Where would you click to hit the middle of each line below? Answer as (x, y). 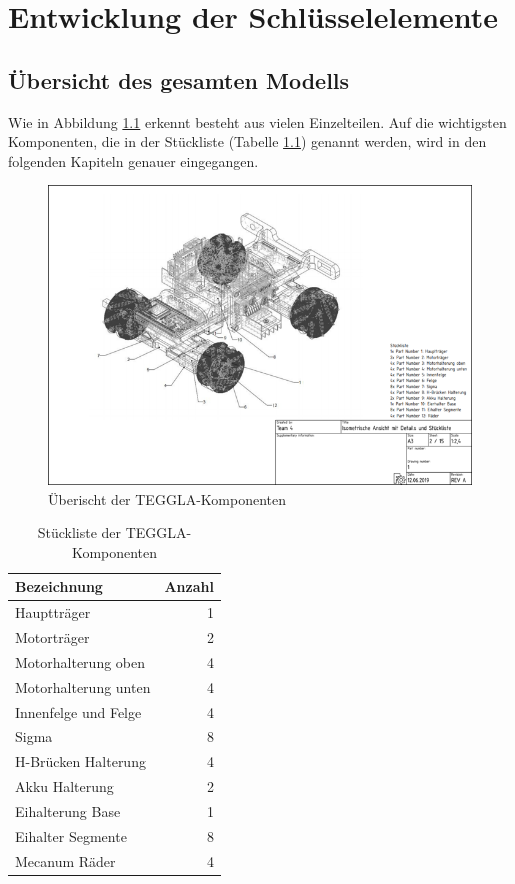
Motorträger (52, 637)
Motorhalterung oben (80, 661)
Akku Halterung (64, 786)
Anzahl (189, 586)
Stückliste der (79, 532)
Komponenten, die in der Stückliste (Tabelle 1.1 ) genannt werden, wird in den (247, 141)
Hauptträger (53, 612)
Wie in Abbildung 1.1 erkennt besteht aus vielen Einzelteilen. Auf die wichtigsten (257, 121)
